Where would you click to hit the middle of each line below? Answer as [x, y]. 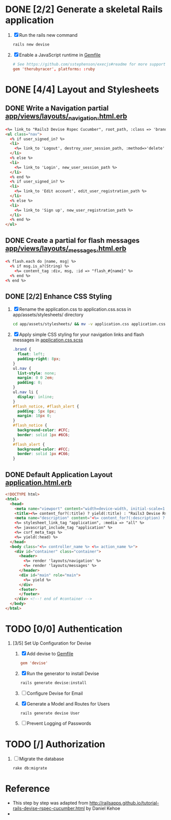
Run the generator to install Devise [63, 673]
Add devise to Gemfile [50, 653]
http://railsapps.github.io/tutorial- [124, 803]
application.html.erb [39, 482]
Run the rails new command [48, 35]
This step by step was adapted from [50, 803]
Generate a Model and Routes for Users [68, 703]
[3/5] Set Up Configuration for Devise [52, 643]
